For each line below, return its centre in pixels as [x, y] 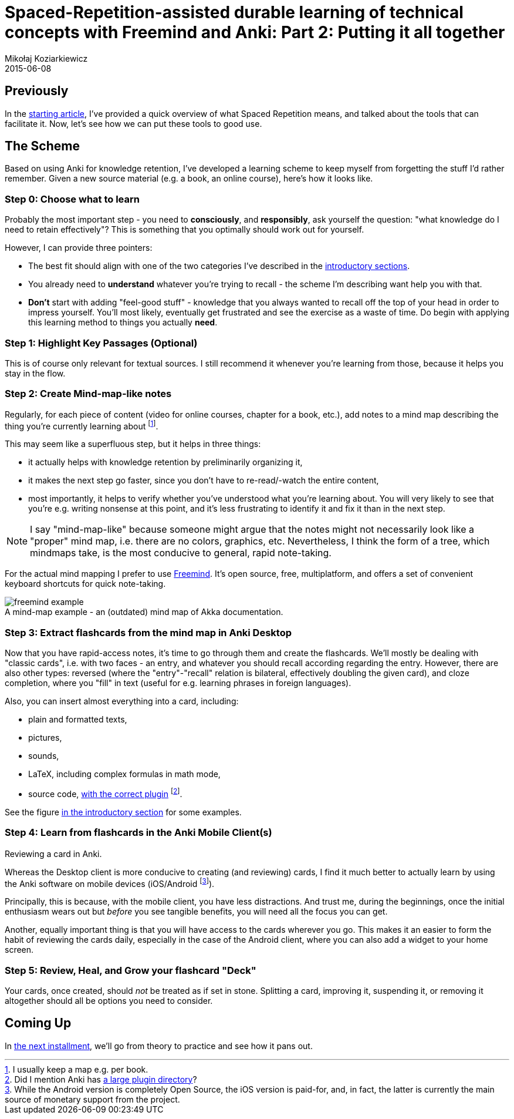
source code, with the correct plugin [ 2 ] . [105, 793]
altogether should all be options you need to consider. [109, 1000]
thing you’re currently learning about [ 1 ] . [82, 425]
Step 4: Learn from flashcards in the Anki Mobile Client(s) [138, 833]
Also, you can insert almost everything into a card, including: [122, 701]
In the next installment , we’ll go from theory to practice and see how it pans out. [159, 1046]
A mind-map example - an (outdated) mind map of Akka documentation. [144, 612]
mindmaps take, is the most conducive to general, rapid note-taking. [181, 553]
